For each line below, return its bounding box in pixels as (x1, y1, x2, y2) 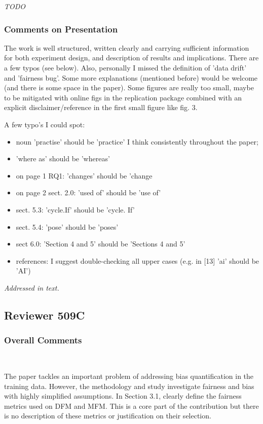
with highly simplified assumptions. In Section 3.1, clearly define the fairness (4, 391, 242, 401)
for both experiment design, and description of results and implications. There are (4, 52, 259, 63)
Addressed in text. (4, 282, 59, 293)
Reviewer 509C (4, 307, 85, 323)
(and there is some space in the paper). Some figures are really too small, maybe (4, 82, 254, 93)
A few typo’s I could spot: (4, 119, 85, 129)
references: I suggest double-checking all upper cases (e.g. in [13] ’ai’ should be (16, 255, 259, 266)
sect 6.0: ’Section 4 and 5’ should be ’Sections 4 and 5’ (16, 238, 185, 249)
